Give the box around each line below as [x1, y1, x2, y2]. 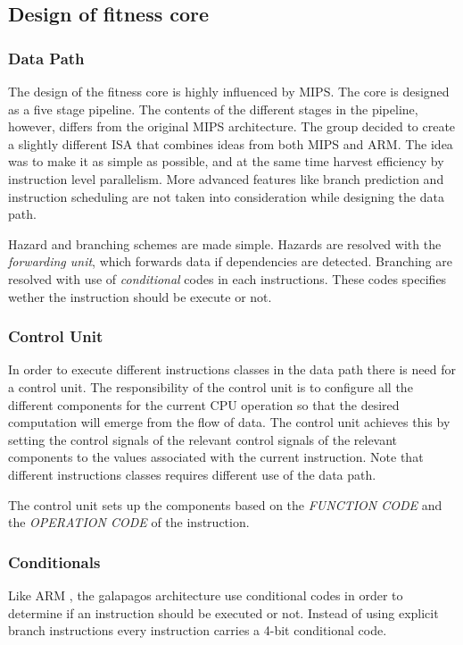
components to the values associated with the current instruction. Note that [8, 448, 424, 466]
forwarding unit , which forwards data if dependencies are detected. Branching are [8, 252, 452, 271]
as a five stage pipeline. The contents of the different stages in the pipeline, [8, 99, 418, 118]
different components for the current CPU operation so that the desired [8, 395, 400, 414]
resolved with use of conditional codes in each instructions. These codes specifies [8, 269, 447, 288]
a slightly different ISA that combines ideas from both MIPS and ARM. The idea [8, 134, 453, 153]
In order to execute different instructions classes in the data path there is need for [8, 360, 456, 379]
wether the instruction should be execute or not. [8, 287, 272, 306]
